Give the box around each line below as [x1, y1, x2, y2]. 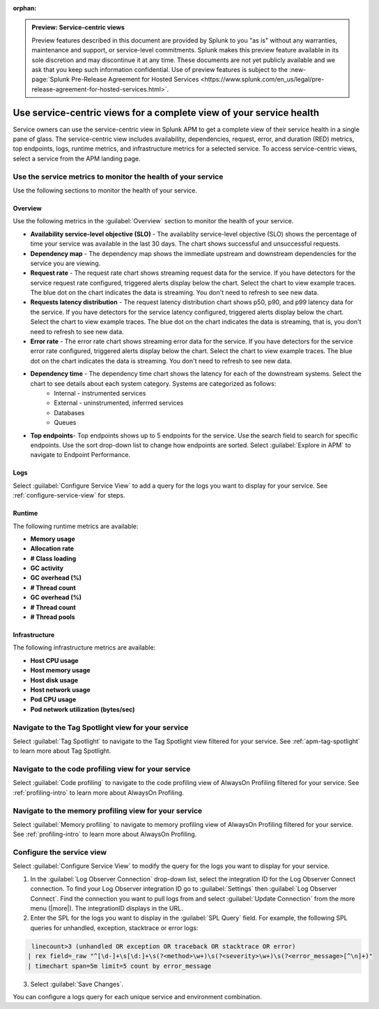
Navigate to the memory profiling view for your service [13, 806, 203, 816]
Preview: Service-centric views [31, 23, 125, 31]
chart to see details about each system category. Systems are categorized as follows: [30, 379, 277, 387]
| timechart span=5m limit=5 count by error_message [27, 962, 212, 970]
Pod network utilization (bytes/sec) [30, 705, 135, 713]
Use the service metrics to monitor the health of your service [13, 172, 224, 181]
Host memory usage [30, 666, 91, 675]
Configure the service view [13, 848, 107, 858]
